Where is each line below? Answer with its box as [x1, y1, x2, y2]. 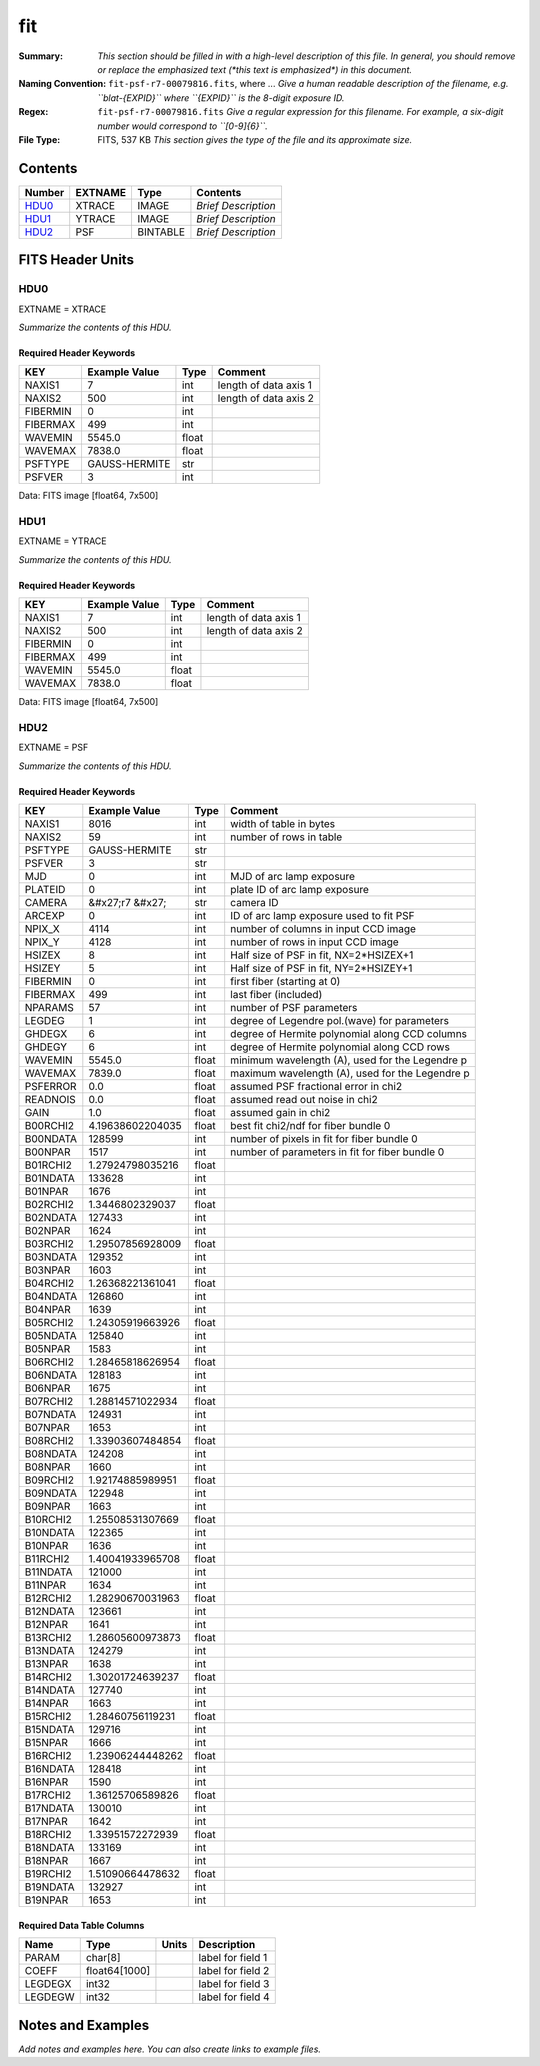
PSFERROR [24, 1080, 77, 1094]
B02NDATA [24, 1211, 77, 1225]
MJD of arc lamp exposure [230, 870, 355, 884]
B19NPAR [24, 1893, 69, 1907]
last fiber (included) [230, 988, 323, 1002]
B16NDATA [24, 1762, 75, 1776]
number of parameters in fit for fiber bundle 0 [230, 1145, 445, 1159]
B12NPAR [24, 1618, 69, 1632]
